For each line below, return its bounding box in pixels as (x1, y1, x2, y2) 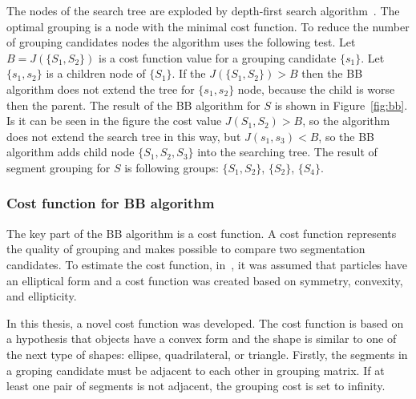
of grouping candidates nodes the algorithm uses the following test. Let (6, 34, 356, 50)
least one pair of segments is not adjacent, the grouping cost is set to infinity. (6, 377, 386, 394)
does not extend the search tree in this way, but (6, 127, 241, 144)
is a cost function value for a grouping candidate (99, 49, 337, 66)
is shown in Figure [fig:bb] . (274, 96, 408, 113)
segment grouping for (6, 159, 111, 175)
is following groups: (124, 159, 219, 175)
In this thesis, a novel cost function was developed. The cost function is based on (6, 314, 404, 331)
